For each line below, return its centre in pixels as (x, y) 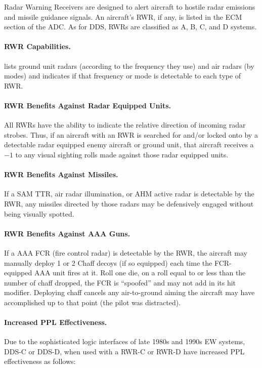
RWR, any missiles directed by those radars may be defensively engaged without (129, 203)
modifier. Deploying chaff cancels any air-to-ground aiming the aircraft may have (129, 292)
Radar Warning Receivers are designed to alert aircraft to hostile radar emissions (130, 7)
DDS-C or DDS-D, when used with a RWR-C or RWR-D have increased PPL (124, 351)
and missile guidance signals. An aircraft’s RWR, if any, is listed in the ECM (123, 16)
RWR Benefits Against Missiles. (61, 174)
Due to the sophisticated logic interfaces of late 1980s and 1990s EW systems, (125, 341)
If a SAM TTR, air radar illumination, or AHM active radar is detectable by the (129, 194)
